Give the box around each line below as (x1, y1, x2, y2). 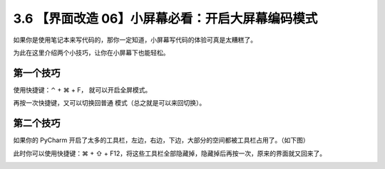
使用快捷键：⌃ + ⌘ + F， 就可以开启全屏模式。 (13, 85, 152, 94)
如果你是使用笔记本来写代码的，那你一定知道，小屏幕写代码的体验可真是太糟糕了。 (13, 36, 257, 44)
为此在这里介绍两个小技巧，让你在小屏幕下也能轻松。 (13, 48, 170, 57)
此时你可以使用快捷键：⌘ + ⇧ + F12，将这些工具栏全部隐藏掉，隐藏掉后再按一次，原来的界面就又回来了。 (13, 149, 327, 158)
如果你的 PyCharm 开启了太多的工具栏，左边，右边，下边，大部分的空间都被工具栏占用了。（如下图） (13, 136, 309, 145)
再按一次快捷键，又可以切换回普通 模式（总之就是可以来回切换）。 (13, 99, 206, 107)
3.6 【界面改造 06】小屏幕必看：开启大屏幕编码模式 (13, 11, 318, 26)
